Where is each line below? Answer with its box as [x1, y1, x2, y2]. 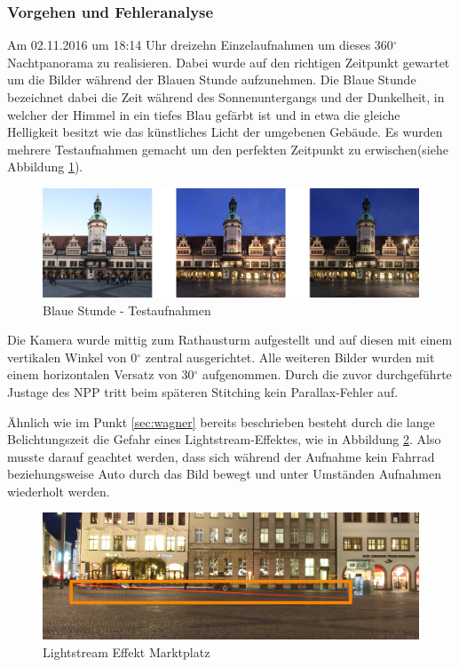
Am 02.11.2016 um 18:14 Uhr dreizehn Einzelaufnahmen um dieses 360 [7, 36, 393, 54]
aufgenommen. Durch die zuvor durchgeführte [202, 365, 452, 384]
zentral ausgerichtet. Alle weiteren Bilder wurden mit [145, 347, 435, 366]
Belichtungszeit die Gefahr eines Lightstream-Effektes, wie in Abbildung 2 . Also [7, 430, 441, 449]
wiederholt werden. [7, 481, 110, 500]
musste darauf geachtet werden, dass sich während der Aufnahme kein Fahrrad [7, 447, 435, 465]
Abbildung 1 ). [7, 157, 83, 176]
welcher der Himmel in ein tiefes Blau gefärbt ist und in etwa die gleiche [7, 105, 400, 123]
